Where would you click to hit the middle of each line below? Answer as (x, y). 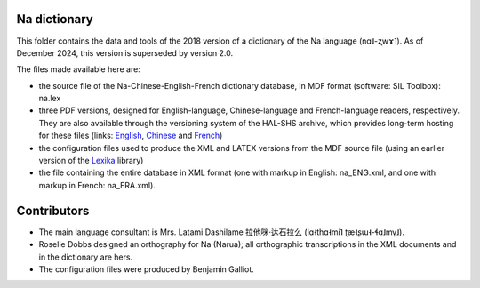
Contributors (53, 210)
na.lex (50, 99)
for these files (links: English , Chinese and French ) (131, 136)
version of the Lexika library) (91, 161)
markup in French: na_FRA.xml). (97, 185)
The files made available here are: (79, 69)
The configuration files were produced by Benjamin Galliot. (147, 269)
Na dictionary (55, 19)
